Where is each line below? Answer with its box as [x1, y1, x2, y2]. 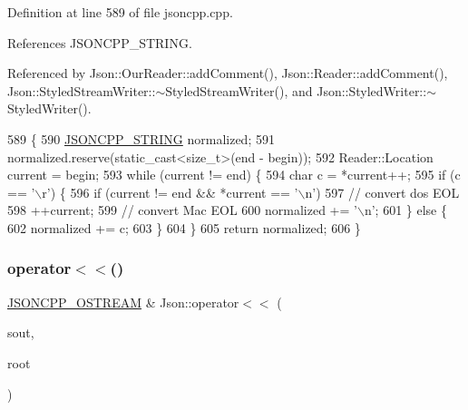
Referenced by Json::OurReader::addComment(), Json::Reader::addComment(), [7, 63, 448, 83]
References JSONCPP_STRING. [7, 33, 192, 52]
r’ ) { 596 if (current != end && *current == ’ [42, 182, 298, 201]
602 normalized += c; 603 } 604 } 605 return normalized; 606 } [7, 218, 361, 237]
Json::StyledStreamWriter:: [7, 81, 156, 100]
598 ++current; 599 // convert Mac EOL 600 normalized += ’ [7, 200, 357, 220]
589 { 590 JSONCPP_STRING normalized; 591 [7, 129, 275, 148]
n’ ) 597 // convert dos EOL [305, 182, 460, 201]
